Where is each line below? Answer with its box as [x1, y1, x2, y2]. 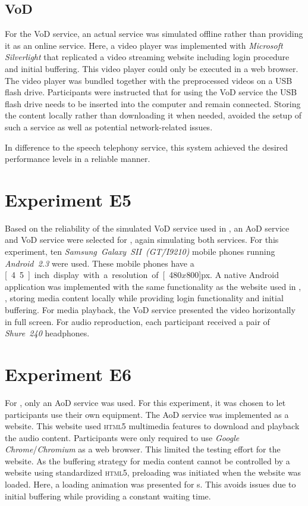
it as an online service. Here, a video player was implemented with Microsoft [5, 39, 283, 51]
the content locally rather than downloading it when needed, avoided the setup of [5, 109, 302, 121]
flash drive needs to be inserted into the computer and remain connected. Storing [5, 97, 301, 110]
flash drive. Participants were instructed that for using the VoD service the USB [5, 86, 297, 98]
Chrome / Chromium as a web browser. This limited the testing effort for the [5, 443, 281, 455]
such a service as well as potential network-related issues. [5, 120, 213, 133]
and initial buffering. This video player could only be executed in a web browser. [5, 62, 298, 74]
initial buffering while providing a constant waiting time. [5, 489, 211, 502]
